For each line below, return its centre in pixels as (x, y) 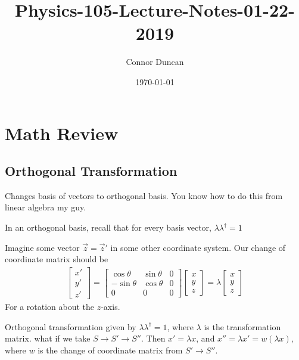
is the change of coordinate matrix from (110, 350)
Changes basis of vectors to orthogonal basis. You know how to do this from (144, 195)
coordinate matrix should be (57, 259)
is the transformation (242, 326)
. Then (153, 338)
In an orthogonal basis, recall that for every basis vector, (108, 227)
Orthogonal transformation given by (71, 326)
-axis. (110, 306)
